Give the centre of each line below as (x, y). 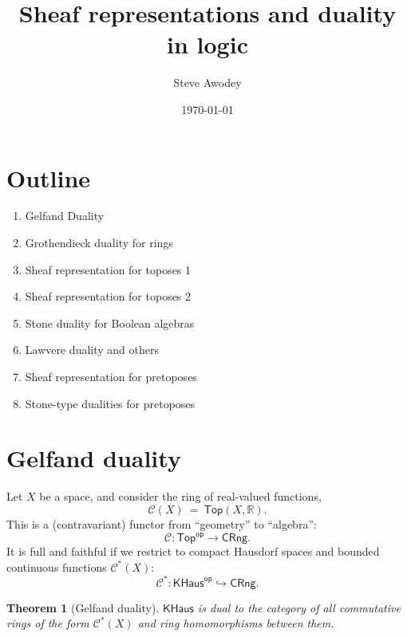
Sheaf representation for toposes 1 (108, 269)
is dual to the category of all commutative (299, 607)
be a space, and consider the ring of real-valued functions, (180, 496)
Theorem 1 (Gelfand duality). (83, 607)
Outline (49, 177)
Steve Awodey (207, 83)
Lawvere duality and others (92, 350)
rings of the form (48, 623)
